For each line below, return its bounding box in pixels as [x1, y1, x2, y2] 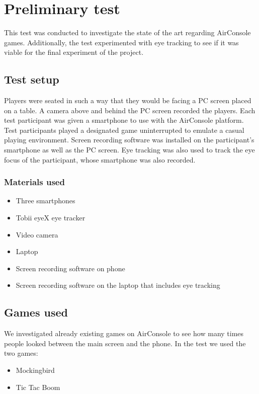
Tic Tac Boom [16, 381, 60, 392]
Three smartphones [16, 195, 75, 206]
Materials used [4, 176, 65, 188]
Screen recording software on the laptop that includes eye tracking [16, 280, 220, 290]
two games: [4, 348, 38, 358]
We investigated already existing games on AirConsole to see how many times [4, 328, 244, 339]
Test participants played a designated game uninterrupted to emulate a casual [4, 124, 244, 135]
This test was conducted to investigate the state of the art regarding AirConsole [4, 27, 251, 38]
